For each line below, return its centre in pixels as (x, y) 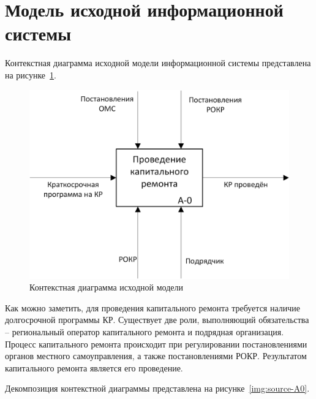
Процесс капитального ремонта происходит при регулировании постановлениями (156, 344)
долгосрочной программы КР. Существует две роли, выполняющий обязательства (157, 320)
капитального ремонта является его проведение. (94, 367)
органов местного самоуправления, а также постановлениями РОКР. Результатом (156, 356)
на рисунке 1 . (31, 74)
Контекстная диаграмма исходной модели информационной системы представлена (158, 63)
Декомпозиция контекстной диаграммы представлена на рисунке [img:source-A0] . (157, 388)
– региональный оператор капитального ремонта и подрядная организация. (145, 331)
